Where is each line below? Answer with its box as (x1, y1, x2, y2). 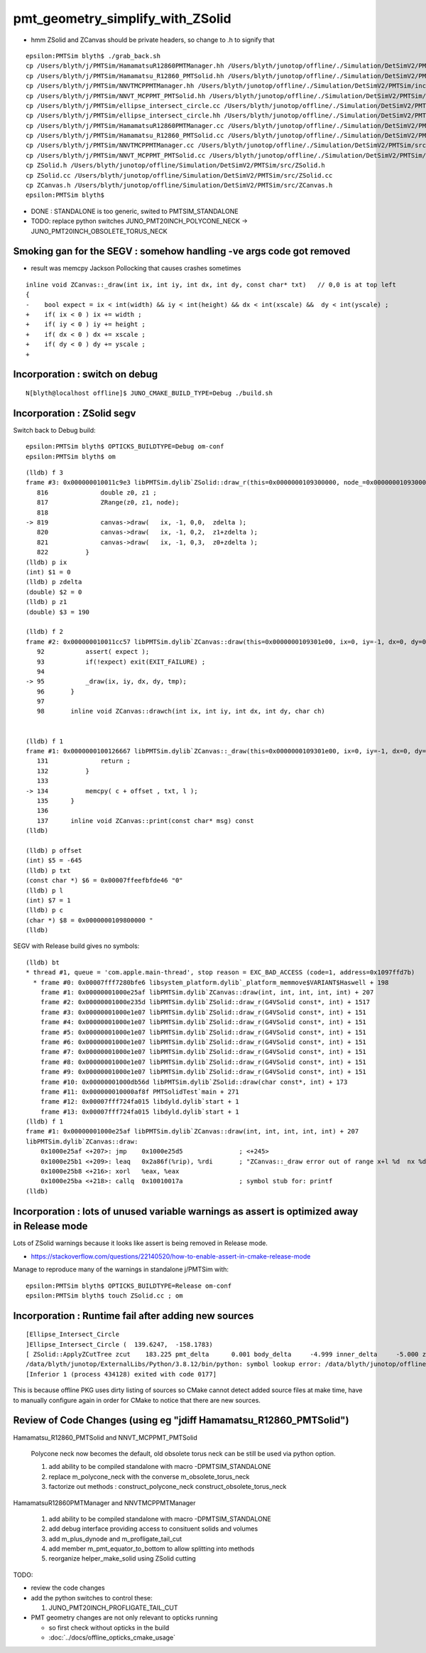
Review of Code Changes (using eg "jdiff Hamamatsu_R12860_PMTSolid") (13, 1414, 349, 1426)
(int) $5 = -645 (26, 856, 82, 865)
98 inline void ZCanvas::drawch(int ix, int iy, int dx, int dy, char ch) (36, 707, 326, 716)
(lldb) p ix (26, 558, 67, 566)
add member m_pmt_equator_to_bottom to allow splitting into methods (48, 1544, 255, 1553)
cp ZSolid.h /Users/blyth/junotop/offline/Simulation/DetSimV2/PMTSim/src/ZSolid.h (26, 161, 326, 170)
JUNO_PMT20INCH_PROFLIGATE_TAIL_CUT (48, 1603, 178, 1612)
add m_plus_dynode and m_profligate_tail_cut (48, 1534, 182, 1543)
